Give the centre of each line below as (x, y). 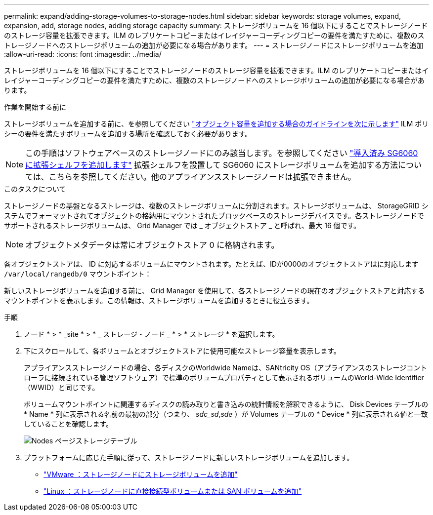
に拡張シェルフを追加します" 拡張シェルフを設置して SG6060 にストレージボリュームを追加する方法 (212, 165)
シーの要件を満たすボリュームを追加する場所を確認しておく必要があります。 (128, 134)
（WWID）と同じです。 (62, 387)
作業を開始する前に (35, 107)
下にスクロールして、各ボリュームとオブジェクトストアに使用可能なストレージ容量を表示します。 (182, 351)
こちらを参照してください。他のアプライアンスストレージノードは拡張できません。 (202, 177)
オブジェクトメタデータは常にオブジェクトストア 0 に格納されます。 (152, 245)
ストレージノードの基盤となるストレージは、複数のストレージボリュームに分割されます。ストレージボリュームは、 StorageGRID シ (216, 206)
